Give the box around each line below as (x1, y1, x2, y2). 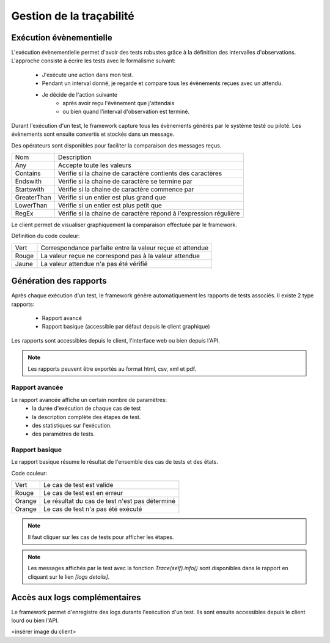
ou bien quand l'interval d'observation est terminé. (62, 108, 189, 116)
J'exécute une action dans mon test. (42, 71, 134, 78)
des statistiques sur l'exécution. (32, 422, 112, 429)
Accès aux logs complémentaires (11, 592, 141, 603)
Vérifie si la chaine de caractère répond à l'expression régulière (58, 209, 240, 217)
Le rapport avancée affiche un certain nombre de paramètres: (11, 396, 167, 403)
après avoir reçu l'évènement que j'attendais (62, 100, 175, 107)
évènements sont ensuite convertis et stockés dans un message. (11, 130, 175, 138)
